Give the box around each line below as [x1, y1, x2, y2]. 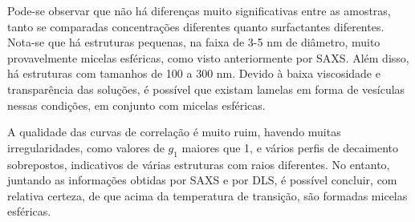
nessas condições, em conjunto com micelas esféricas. [7, 96, 266, 113]
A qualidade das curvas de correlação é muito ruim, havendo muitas [7, 123, 341, 140]
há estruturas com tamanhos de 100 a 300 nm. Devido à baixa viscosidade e [7, 65, 380, 82]
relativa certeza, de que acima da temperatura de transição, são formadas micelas [7, 187, 408, 204]
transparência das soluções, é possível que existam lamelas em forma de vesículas [7, 80, 405, 97]
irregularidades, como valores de [7, 139, 165, 155]
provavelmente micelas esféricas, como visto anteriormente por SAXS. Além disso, [7, 49, 409, 66]
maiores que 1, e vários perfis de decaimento [181, 139, 399, 155]
